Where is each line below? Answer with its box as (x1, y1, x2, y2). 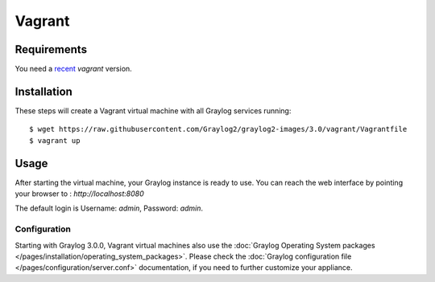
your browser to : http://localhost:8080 (14, 189, 144, 198)
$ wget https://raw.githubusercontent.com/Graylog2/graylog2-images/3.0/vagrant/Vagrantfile (29, 125, 408, 134)
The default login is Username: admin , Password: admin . (14, 203, 204, 213)
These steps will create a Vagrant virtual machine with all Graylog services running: (14, 105, 292, 116)
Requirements (14, 43, 88, 56)
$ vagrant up (29, 136, 81, 145)
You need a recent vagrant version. (14, 64, 132, 74)
